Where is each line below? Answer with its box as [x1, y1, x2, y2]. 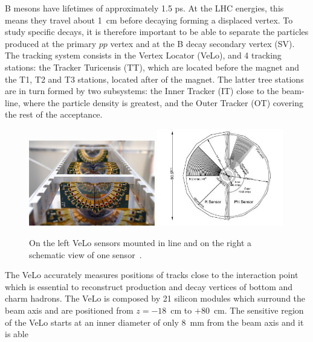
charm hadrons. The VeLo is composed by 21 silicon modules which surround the [5, 292, 306, 305]
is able [5, 328, 28, 340]
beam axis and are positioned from [5, 303, 134, 316]
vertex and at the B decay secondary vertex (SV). [110, 37, 295, 49]
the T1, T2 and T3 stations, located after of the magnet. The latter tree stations [5, 72, 304, 85]
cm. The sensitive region [213, 303, 304, 316]
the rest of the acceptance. [5, 108, 103, 121]
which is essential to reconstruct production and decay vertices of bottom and [5, 280, 293, 293]
